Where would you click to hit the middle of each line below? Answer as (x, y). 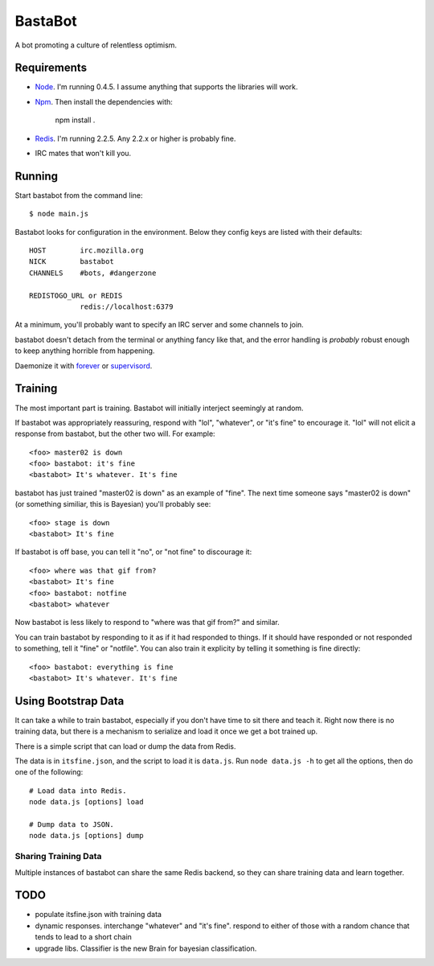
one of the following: (49, 772)
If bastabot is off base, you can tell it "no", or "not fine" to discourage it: (133, 552)
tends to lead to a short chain (84, 937)
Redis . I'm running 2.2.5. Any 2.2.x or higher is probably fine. (135, 138)
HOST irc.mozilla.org (86, 251)
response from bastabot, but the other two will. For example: (115, 434)
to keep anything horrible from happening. (85, 351)
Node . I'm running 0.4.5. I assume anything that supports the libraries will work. (166, 87)
